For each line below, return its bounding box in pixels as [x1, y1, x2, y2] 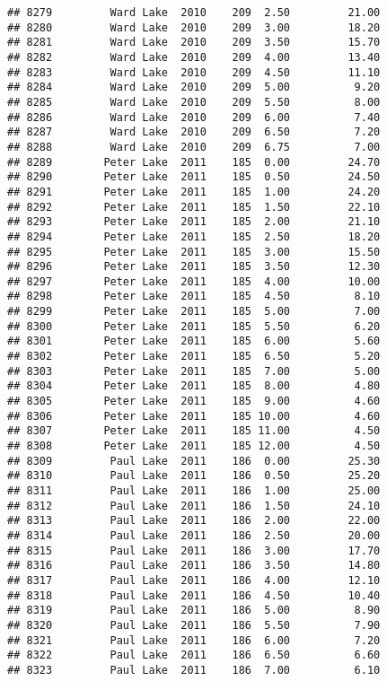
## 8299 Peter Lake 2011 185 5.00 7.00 [7, 305, 381, 319]
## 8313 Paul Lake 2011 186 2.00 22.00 [7, 514, 381, 528]
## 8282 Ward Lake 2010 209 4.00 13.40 [7, 50, 381, 64]
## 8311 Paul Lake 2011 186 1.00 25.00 [7, 485, 381, 497]
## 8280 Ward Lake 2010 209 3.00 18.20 [7, 21, 381, 34]
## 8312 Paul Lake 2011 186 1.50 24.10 [7, 499, 381, 512]
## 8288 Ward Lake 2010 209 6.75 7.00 [7, 140, 381, 153]
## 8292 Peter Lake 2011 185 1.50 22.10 [7, 200, 381, 214]
